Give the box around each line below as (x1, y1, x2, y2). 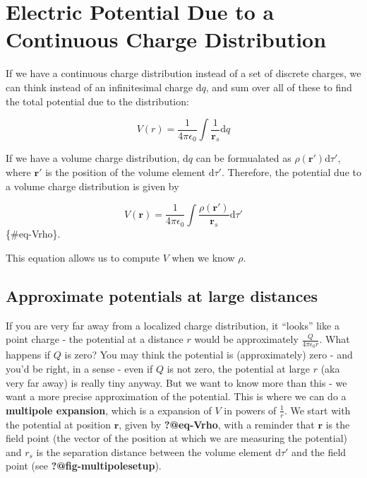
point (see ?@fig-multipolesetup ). (6, 458, 162, 473)
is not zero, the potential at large (167, 361, 311, 375)
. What (319, 332, 350, 346)
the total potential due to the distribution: (6, 93, 189, 108)
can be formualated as (195, 151, 291, 165)
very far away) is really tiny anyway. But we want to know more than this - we (6, 375, 347, 390)
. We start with (284, 402, 351, 417)
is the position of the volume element (45, 165, 206, 180)
